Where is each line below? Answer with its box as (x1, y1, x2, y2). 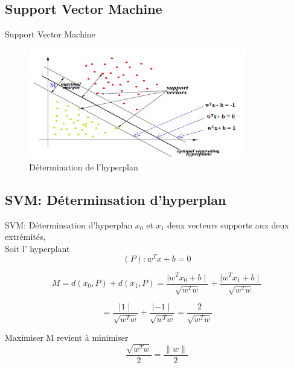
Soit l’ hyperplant (5, 242, 70, 254)
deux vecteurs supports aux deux (167, 218, 289, 231)
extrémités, (5, 230, 46, 243)
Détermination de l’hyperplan (29, 160, 138, 173)
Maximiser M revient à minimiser (5, 331, 129, 344)
